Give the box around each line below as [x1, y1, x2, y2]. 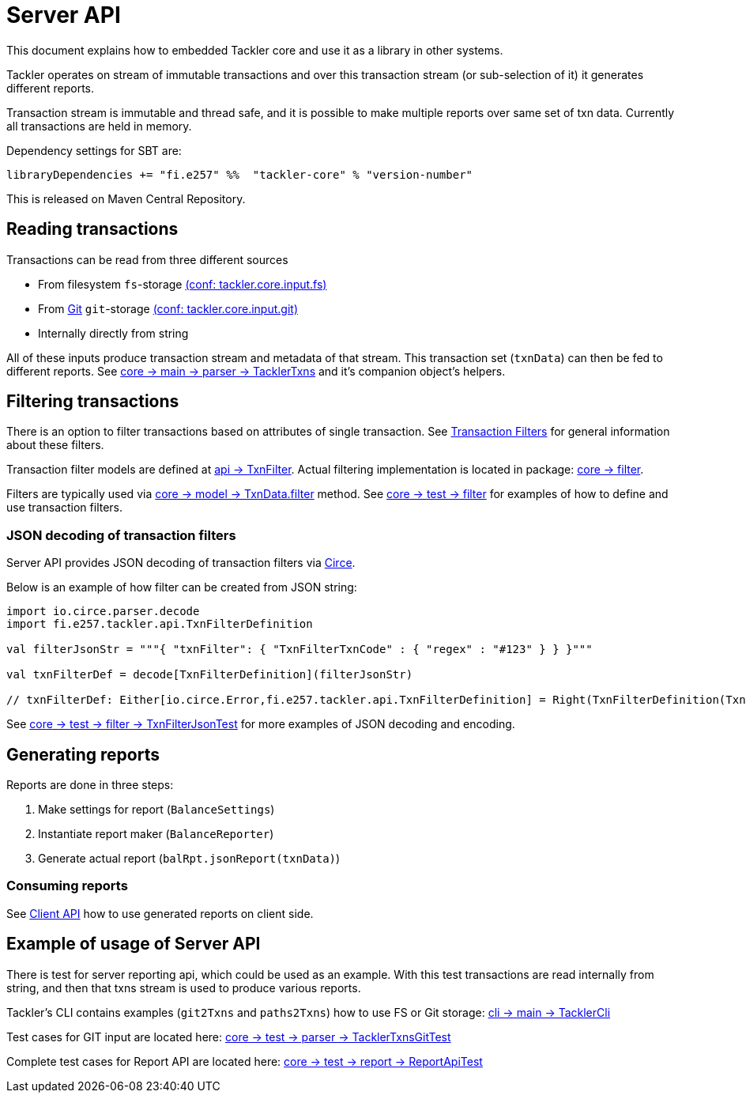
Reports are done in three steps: [6, 778, 174, 792]
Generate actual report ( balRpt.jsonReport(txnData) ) [38, 852, 341, 866]
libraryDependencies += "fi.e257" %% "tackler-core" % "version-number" [6, 168, 473, 181]
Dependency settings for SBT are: [6, 143, 182, 157]
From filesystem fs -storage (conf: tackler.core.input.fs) [38, 277, 327, 291]
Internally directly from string [38, 326, 189, 340]
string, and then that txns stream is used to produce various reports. [6, 980, 361, 995]
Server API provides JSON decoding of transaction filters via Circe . [6, 556, 356, 570]
